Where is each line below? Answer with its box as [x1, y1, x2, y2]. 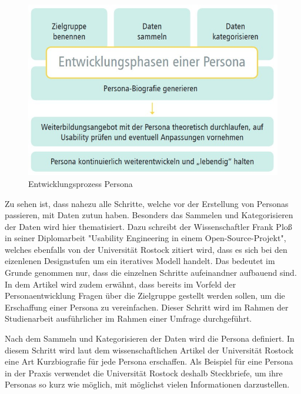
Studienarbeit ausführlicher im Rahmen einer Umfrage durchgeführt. [5, 312, 252, 325]
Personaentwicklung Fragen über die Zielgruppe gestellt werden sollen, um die [5, 289, 285, 302]
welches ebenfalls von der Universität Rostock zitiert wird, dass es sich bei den [5, 243, 287, 255]
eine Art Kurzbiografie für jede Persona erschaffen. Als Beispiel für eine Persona [5, 355, 293, 368]
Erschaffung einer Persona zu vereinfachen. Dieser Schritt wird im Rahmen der [5, 300, 289, 313]
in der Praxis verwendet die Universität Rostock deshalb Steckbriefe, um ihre [5, 366, 283, 379]
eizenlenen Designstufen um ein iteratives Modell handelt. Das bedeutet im [5, 255, 275, 267]
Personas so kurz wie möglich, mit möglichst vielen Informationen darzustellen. [5, 378, 290, 390]
